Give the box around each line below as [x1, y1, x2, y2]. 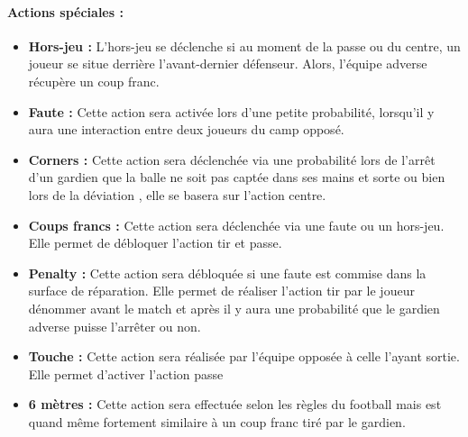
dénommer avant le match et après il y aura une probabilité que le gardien [28, 298, 440, 317]
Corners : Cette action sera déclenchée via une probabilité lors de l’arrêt [28, 150, 436, 168]
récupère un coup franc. [28, 71, 160, 90]
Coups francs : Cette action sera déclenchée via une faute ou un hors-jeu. [28, 215, 445, 234]
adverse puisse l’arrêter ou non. [28, 316, 201, 335]
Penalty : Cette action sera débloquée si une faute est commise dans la [28, 263, 427, 282]
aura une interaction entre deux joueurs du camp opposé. [28, 120, 344, 139]
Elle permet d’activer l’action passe [28, 364, 224, 383]
